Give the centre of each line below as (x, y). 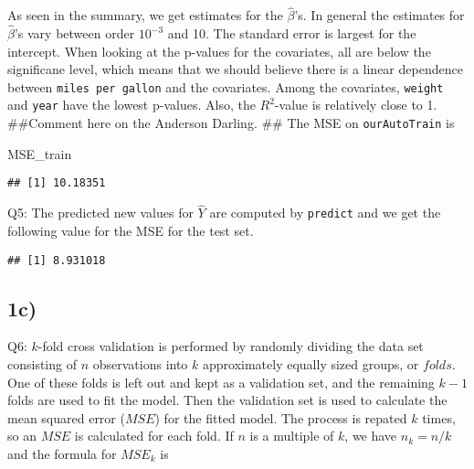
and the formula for (62, 453)
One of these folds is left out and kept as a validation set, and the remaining (221, 382)
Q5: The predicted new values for (100, 213)
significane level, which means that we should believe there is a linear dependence (235, 69)
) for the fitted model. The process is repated (281, 417)
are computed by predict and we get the (325, 213)
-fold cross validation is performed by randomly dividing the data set (231, 346)
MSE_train (40, 153)
